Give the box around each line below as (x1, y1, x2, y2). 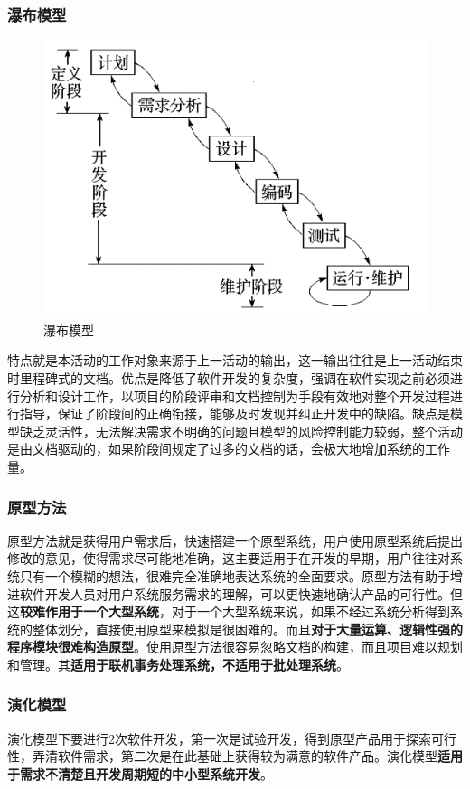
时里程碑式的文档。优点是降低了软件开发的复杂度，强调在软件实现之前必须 (7, 369, 450, 388)
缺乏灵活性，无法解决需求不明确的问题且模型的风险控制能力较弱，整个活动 (19, 421, 463, 440)
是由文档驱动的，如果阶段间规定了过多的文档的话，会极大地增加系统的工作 (7, 439, 450, 458)
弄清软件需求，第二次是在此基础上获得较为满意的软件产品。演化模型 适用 (32, 747, 463, 766)
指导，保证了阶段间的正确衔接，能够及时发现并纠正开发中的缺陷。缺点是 (19, 404, 450, 423)
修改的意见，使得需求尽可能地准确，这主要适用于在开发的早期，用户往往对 (7, 549, 450, 568)
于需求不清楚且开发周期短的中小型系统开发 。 (7, 764, 273, 783)
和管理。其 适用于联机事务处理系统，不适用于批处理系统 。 (7, 654, 349, 673)
